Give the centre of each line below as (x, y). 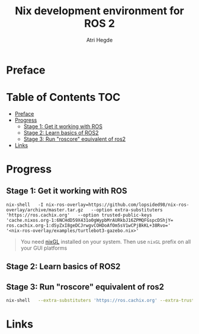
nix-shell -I (25, 205)
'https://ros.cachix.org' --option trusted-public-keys (79, 215)
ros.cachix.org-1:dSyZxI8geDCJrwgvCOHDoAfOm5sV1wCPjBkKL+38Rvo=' (88, 225)
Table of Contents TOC (63, 98)
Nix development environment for (99, 11)
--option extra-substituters (127, 210)
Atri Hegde (99, 40)
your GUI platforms (44, 248)
